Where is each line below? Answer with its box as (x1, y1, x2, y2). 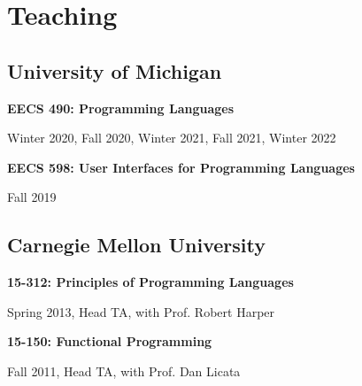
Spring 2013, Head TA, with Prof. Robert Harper (7, 302, 275, 320)
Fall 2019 (7, 188, 57, 206)
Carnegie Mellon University (7, 231, 266, 259)
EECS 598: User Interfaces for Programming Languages (7, 158, 355, 176)
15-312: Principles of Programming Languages (7, 273, 294, 291)
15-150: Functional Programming (7, 332, 212, 351)
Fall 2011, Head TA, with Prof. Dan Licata (7, 361, 241, 380)
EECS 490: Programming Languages (7, 98, 235, 117)
